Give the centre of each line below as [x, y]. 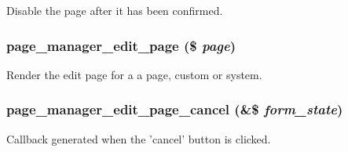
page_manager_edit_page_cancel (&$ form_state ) [175, 109]
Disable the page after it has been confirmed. [115, 10]
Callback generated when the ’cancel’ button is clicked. [139, 138]
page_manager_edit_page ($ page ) [121, 45]
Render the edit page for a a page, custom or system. [134, 74]
